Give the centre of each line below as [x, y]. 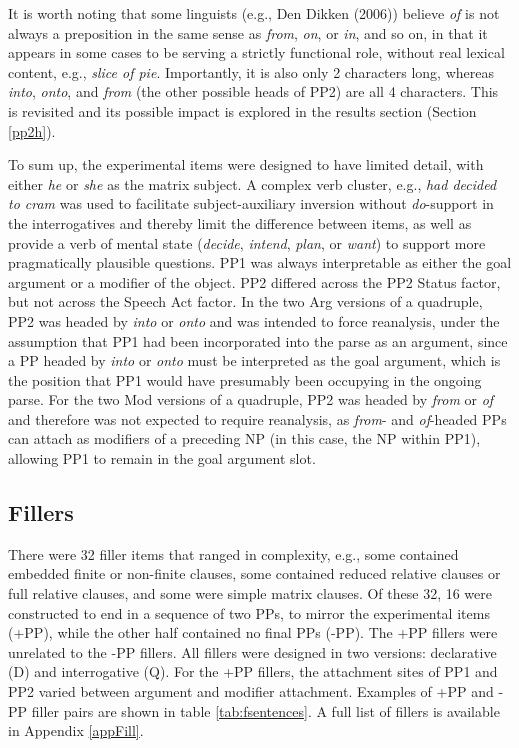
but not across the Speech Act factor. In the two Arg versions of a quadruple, [245, 301]
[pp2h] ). [32, 130]
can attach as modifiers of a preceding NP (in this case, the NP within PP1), [244, 438]
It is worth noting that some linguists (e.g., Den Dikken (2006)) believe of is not [254, 13]
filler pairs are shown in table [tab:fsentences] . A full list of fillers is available [265, 710]
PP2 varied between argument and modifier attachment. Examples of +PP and [251, 691]
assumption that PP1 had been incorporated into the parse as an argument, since [258, 340]
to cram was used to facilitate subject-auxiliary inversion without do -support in [251, 203]
